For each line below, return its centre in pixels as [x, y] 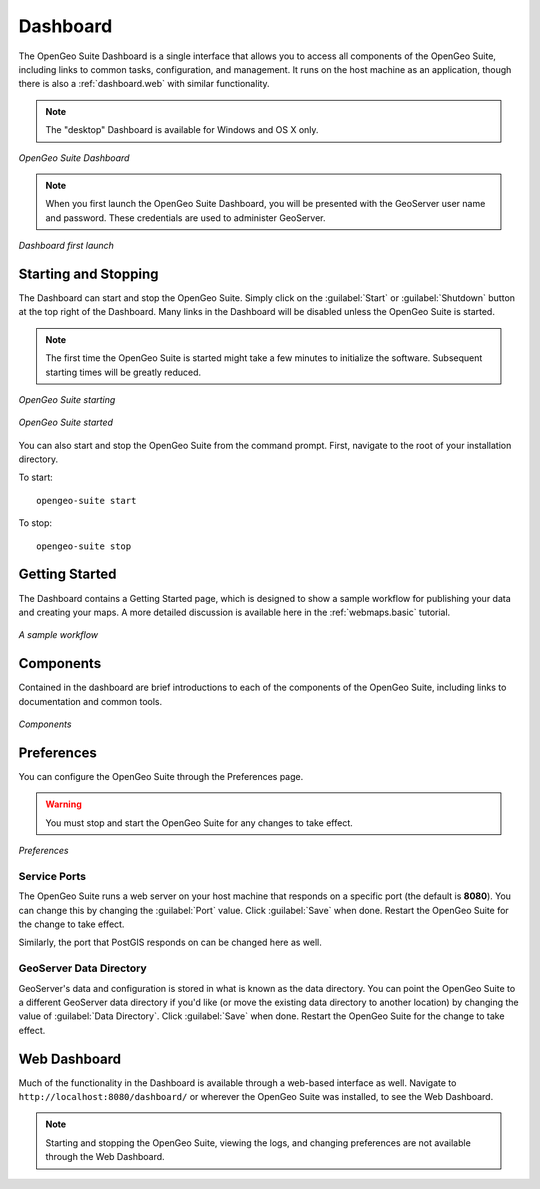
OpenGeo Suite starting [67, 399]
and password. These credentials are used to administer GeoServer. [185, 217]
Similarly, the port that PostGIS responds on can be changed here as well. [170, 942]
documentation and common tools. [90, 701]
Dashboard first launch [66, 246]
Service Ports [52, 876]
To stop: [35, 523]
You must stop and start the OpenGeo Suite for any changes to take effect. [199, 822]
